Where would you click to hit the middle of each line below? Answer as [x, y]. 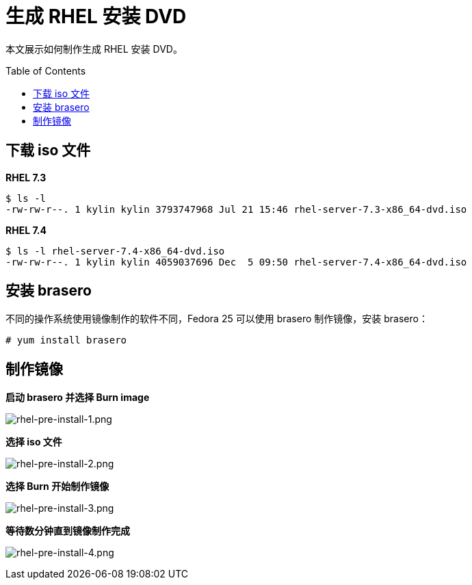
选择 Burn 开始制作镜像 [57, 486]
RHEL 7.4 [26, 230]
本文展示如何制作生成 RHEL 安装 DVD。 [94, 49]
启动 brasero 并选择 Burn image [78, 398]
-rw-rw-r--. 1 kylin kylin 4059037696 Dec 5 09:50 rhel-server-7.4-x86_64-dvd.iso [236, 262]
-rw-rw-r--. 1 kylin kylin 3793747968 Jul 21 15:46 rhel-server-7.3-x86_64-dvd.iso [236, 209]
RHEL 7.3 [26, 177]
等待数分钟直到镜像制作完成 [68, 531]
